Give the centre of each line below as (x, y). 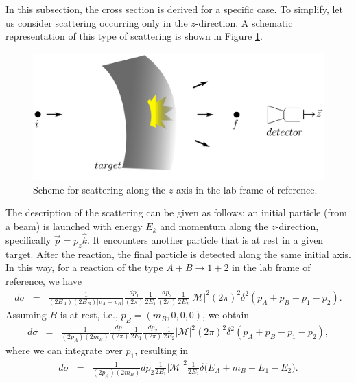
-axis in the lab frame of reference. (245, 189)
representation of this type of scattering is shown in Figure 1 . (134, 36)
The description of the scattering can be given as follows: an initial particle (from (176, 212)
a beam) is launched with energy (74, 226)
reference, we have (44, 280)
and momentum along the (214, 226)
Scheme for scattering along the (99, 189)
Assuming (26, 315)
